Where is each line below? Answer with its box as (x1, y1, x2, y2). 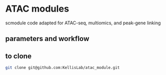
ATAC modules (5, 3, 69, 15)
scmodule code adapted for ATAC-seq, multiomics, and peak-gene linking (5, 20, 161, 26)
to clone (5, 52, 32, 60)
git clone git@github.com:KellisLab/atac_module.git (5, 65, 120, 70)
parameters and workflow (5, 34, 89, 43)
